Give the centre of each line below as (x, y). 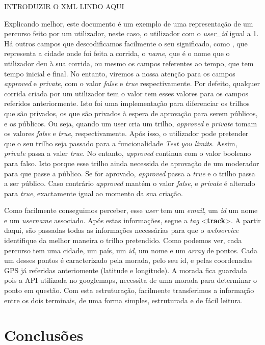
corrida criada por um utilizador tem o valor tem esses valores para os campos (126, 93)
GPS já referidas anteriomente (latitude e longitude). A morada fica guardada (126, 270)
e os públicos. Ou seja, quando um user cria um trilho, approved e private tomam (131, 123)
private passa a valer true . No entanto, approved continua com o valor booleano (128, 153)
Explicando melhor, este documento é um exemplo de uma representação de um (129, 23)
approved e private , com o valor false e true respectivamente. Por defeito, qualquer (132, 83)
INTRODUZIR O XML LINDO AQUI (64, 6)
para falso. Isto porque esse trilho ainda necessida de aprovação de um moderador (132, 163)
